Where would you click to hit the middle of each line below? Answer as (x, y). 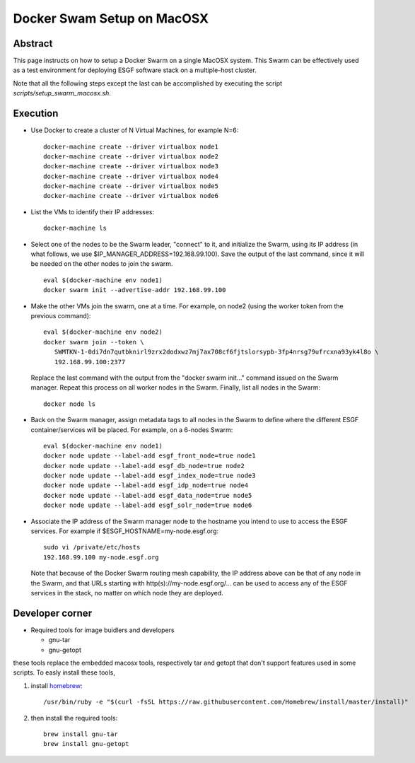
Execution (36, 113)
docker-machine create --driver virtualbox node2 (131, 156)
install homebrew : (57, 685)
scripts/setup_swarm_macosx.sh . (62, 93)
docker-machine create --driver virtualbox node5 (131, 186)
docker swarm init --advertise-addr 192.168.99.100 (135, 290)
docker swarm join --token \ (94, 342)
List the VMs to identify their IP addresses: (93, 211)
